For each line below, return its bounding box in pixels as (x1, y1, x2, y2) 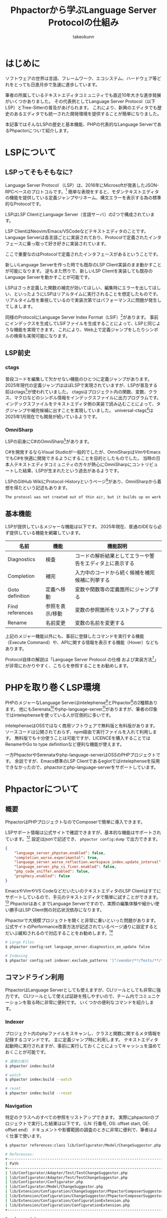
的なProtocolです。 (5, 201, 44, 207)
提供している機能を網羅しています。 (9, 530, 83, 536)
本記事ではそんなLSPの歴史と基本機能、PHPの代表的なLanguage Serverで (5, 121, 158, 127)
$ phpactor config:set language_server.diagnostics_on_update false (5, 945, 150, 950)
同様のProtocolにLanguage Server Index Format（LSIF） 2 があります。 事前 (5, 314, 159, 320)
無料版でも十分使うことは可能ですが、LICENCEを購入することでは (14, 735, 151, 741)
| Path (5, 1161, 19, 1166)
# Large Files (5, 940, 35, 945)
